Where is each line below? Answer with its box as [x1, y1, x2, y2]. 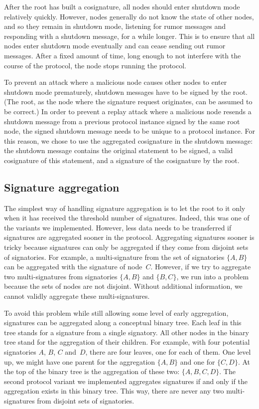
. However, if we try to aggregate [150, 261, 251, 272]
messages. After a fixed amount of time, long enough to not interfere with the [4, 50, 241, 60]
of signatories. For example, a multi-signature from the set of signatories [4, 251, 225, 262]
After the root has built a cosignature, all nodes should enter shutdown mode [4, 1, 240, 11]
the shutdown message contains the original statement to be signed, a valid [4, 145, 233, 156]
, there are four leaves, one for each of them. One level [85, 347, 251, 357]
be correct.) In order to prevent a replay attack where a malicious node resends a [4, 106, 252, 116]
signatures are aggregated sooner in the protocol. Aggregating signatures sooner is [4, 232, 255, 242]
